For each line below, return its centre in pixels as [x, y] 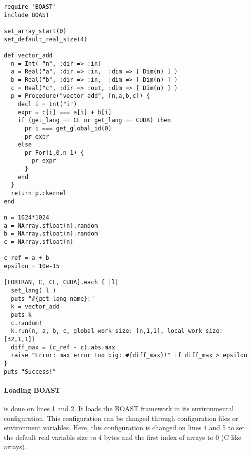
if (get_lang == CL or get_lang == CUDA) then [94, 120]
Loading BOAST [32, 390]
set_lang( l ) [33, 290]
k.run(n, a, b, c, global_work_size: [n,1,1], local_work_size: [117, 331]
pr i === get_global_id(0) [68, 128]
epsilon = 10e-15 [32, 266]
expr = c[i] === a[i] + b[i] [65, 112]
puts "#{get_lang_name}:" [53, 299]
